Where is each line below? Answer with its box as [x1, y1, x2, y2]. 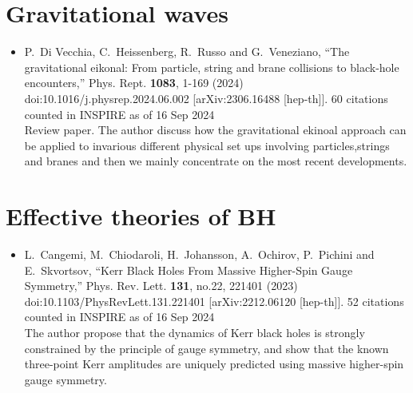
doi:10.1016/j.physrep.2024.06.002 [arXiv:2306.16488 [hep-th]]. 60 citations [24, 89, 388, 106]
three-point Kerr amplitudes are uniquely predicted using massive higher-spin [24, 355, 404, 372]
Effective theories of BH [6, 200, 276, 232]
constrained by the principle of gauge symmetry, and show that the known [24, 339, 389, 356]
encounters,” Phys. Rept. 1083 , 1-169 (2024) [24, 74, 244, 91]
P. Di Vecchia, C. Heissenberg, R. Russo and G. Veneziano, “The [24, 43, 350, 60]
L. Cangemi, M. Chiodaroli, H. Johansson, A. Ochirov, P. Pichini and [24, 246, 375, 262]
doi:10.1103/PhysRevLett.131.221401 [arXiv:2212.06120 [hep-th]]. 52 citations [24, 292, 404, 309]
